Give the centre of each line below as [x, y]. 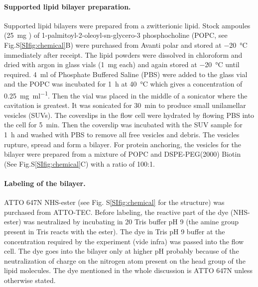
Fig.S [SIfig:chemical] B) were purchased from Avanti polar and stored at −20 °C [126, 45]
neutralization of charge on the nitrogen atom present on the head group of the [125, 260]
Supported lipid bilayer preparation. [67, 6]
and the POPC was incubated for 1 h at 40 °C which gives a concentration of [123, 84]
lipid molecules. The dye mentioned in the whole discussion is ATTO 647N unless [129, 270]
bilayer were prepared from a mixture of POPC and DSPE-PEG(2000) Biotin [123, 154]
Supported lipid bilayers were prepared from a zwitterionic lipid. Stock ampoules [127, 25]
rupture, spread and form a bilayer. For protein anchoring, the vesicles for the [123, 144]
